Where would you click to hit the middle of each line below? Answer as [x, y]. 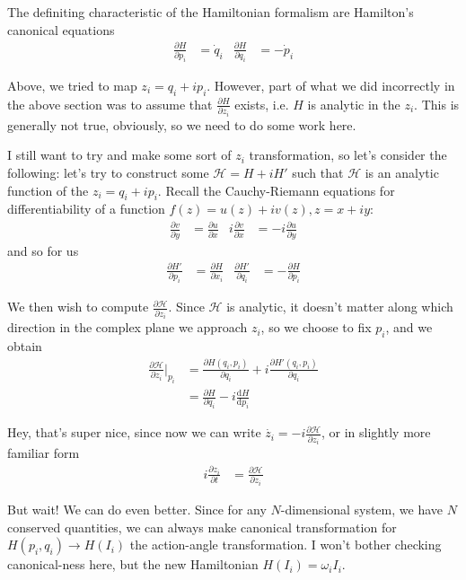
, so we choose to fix [316, 327]
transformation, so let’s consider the [348, 155]
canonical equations [61, 29]
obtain [25, 345]
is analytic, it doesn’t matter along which [340, 307]
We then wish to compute [78, 307]
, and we [409, 327]
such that [318, 172]
